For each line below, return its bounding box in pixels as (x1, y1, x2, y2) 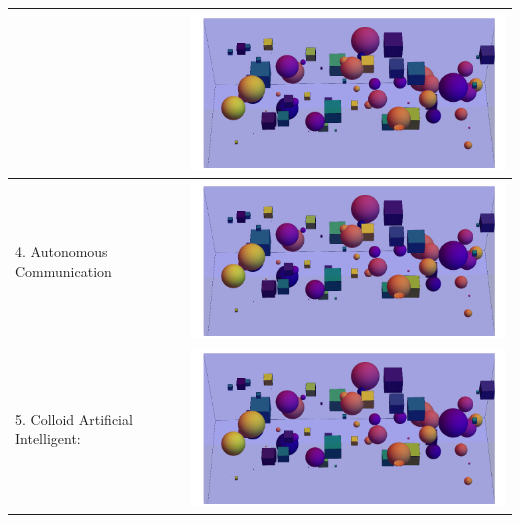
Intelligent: (15, 428, 81, 449)
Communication (15, 260, 112, 281)
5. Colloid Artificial (15, 408, 133, 429)
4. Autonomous (15, 241, 108, 262)
